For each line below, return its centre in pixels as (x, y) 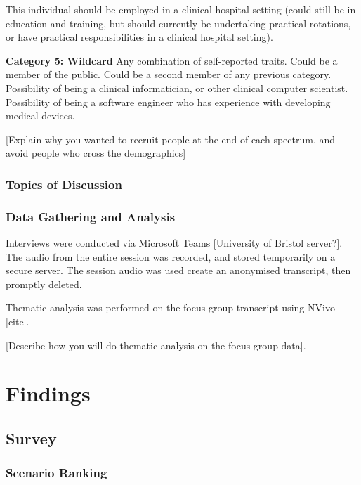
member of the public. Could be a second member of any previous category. (169, 74)
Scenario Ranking (57, 473)
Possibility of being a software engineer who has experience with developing (168, 102)
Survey (31, 438)
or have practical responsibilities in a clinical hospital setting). (139, 37)
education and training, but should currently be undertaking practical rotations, (178, 23)
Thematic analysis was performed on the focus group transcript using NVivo (170, 308)
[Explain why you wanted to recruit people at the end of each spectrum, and (171, 139)
